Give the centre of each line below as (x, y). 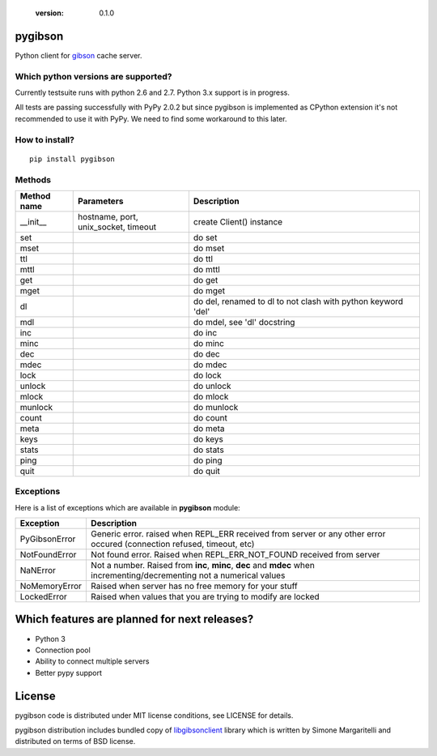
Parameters (100, 201)
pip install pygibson (72, 159)
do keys (208, 439)
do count (210, 417)
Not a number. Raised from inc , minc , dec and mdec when (202, 566)
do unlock (212, 386)
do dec (206, 354)
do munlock (216, 407)
